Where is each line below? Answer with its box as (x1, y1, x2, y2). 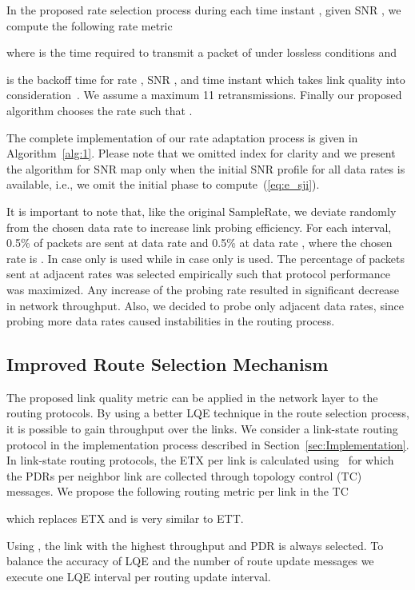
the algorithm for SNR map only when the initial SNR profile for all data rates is (6, 160, 405, 177)
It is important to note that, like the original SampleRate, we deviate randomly (6, 202, 397, 219)
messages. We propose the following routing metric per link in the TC (6, 483, 349, 500)
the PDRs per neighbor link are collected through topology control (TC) (6, 467, 362, 484)
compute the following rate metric (6, 17, 173, 34)
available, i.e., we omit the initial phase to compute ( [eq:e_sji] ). (6, 176, 320, 193)
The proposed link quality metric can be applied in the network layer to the (6, 389, 378, 405)
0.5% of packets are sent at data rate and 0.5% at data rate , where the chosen (6, 234, 393, 251)
